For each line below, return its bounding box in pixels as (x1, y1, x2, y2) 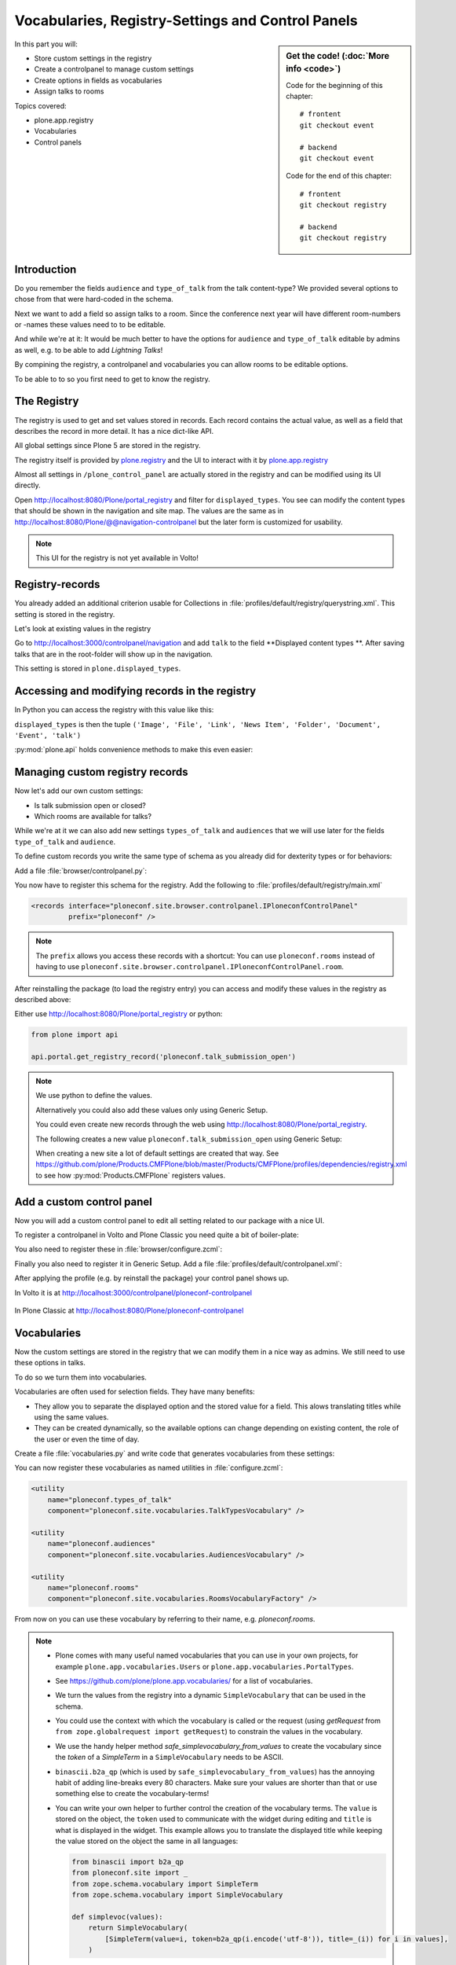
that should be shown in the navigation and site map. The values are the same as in (14, 506, 284, 516)
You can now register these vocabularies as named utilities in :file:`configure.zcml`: (14, 1463, 283, 1473)
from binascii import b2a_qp (71, 1857, 184, 1866)
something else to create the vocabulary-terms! (55, 1789, 210, 1798)
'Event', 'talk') (14, 731, 82, 740)
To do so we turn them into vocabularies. (14, 1372, 147, 1382)
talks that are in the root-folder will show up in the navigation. (14, 649, 213, 659)
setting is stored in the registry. (14, 609, 115, 619)
